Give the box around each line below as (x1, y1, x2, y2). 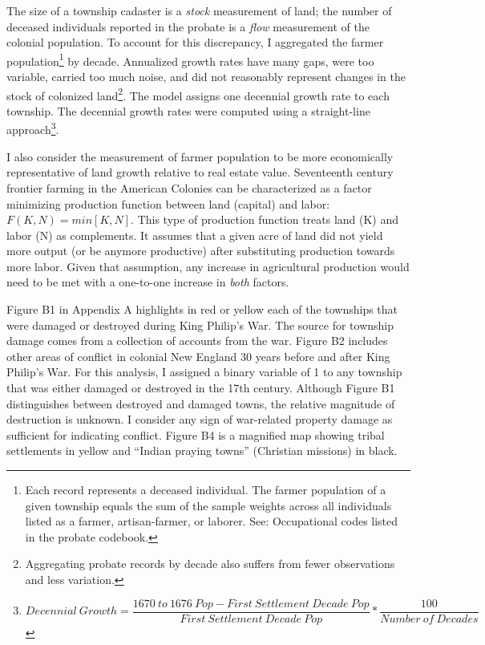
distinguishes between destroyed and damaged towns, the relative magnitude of (6, 395, 395, 412)
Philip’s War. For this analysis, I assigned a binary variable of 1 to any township (6, 363, 402, 380)
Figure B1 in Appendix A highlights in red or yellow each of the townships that (6, 301, 398, 318)
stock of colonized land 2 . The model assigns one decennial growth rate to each (6, 84, 390, 103)
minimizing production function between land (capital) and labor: (6, 195, 330, 212)
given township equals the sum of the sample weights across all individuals (25, 497, 392, 513)
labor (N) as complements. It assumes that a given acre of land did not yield (6, 226, 383, 243)
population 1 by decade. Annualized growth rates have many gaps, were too (6, 50, 374, 69)
